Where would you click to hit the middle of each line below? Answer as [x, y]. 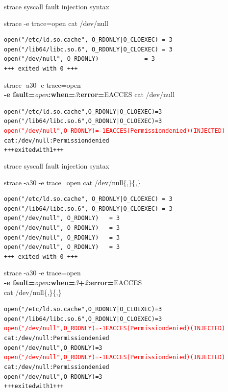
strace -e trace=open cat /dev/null [56, 23]
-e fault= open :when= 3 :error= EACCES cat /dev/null [89, 94]
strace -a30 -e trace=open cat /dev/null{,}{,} [72, 182]
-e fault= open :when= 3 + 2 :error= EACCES [73, 282]
